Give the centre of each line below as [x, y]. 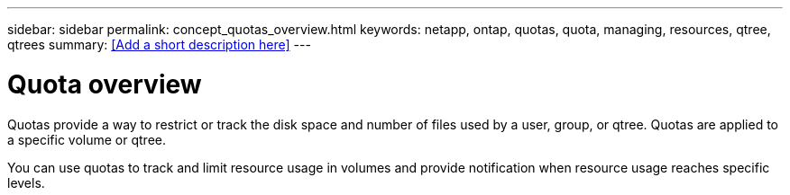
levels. [26, 182]
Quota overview [105, 84]
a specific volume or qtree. [87, 139]
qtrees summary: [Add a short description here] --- [159, 44]
